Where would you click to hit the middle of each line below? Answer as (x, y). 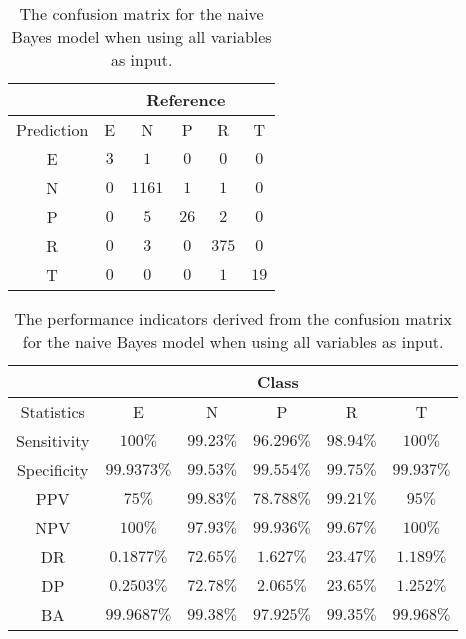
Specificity (52, 469)
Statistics (52, 411)
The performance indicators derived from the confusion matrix (233, 318)
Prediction (52, 129)
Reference (186, 99)
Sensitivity (53, 440)
